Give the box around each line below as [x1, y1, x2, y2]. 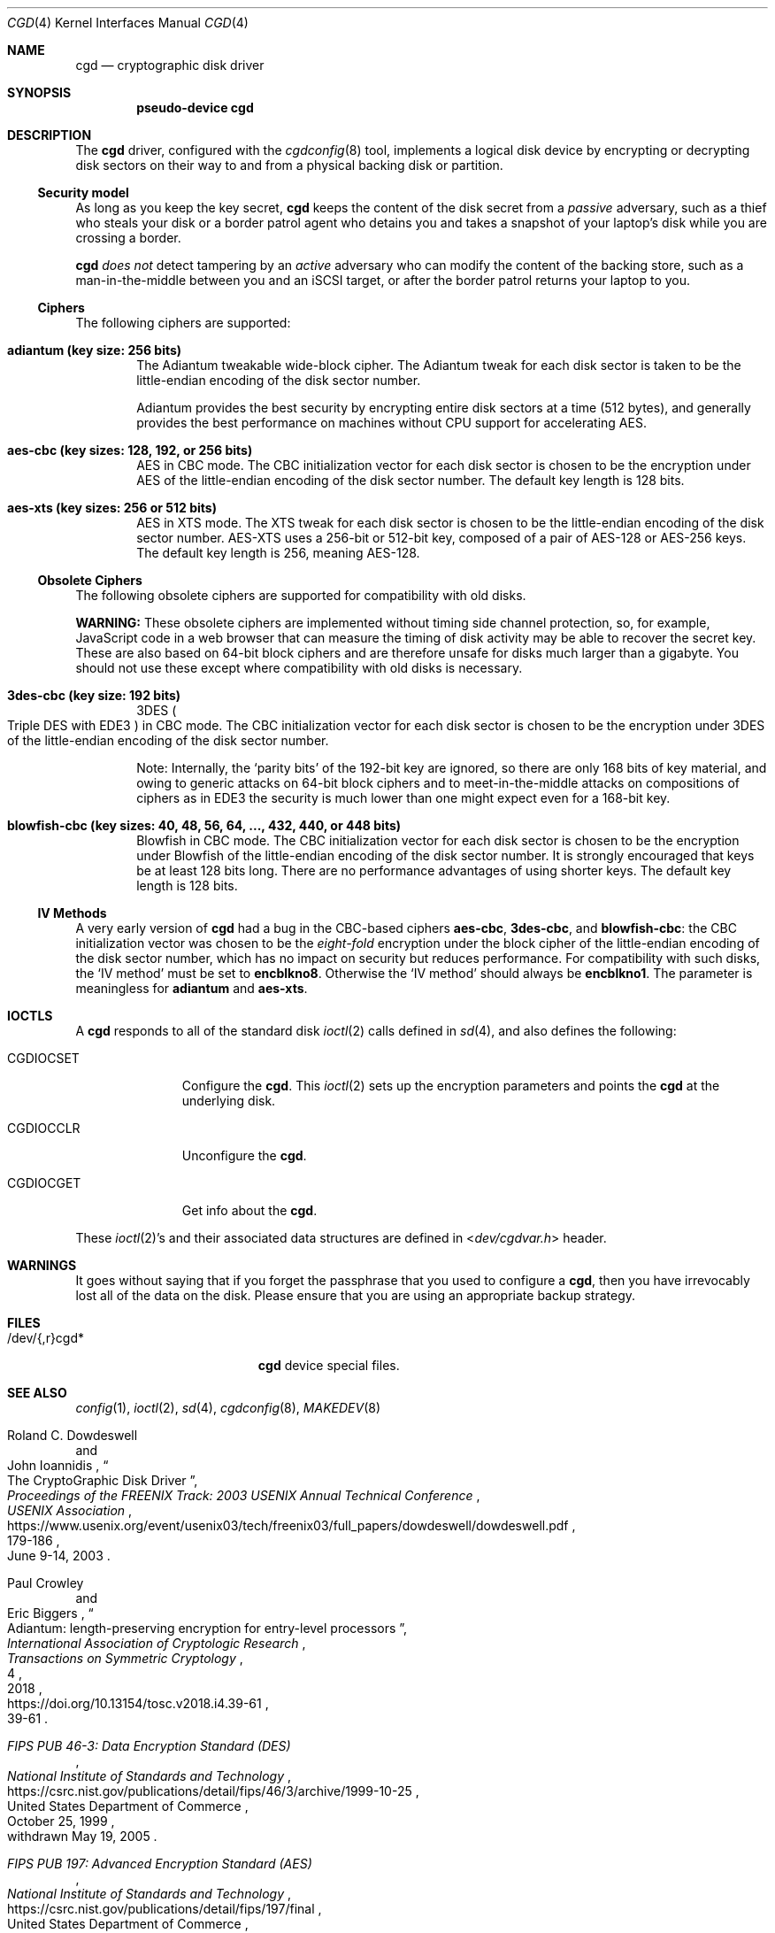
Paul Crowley [7, 1575, 84, 1590]
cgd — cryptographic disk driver [75, 58, 265, 73]
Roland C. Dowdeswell [7, 1428, 138, 1443]
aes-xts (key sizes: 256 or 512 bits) [7, 500, 217, 515]
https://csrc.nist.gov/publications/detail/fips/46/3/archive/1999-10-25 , [7, 1783, 419, 1798]
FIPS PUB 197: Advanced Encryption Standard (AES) [7, 1856, 312, 1871]
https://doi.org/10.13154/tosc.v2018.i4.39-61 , [7, 1696, 269, 1711]
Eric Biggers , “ [7, 1606, 94, 1621]
